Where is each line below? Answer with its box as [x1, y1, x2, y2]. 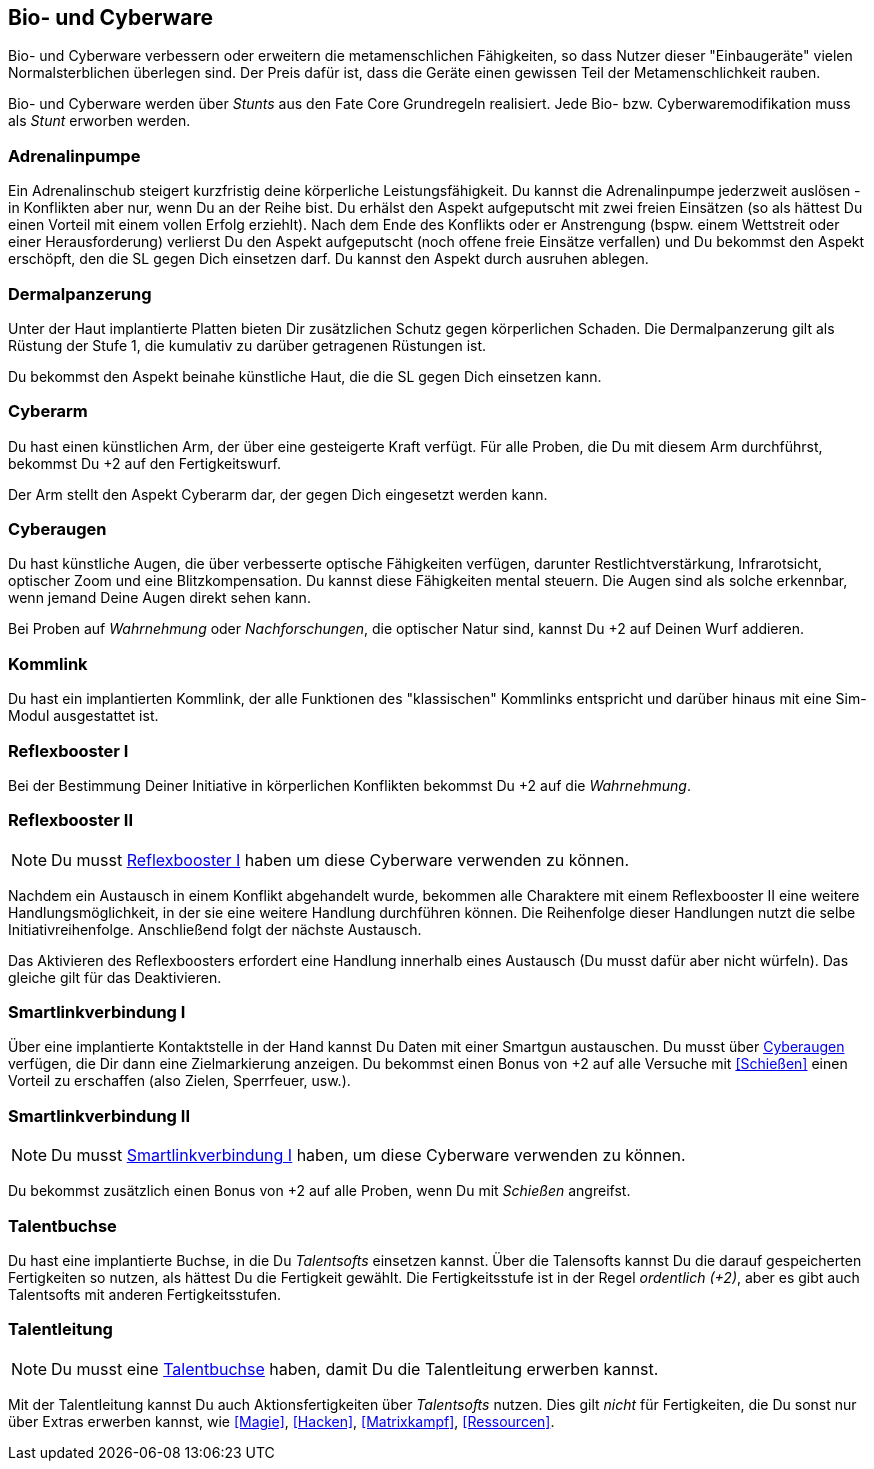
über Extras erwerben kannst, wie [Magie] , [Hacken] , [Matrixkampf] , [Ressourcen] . [8, 1412, 555, 1430]
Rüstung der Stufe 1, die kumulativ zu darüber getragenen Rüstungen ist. [8, 336, 487, 354]
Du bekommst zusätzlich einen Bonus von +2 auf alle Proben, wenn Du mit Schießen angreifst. [8, 1182, 631, 1200]
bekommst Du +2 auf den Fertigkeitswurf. [8, 454, 282, 472]
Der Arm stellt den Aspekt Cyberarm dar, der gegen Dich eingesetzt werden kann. [8, 485, 548, 503]
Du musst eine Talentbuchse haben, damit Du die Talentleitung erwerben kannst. [51, 1358, 659, 1379]
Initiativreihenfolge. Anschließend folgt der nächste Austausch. [8, 920, 422, 938]
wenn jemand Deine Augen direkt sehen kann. [8, 589, 311, 607]
